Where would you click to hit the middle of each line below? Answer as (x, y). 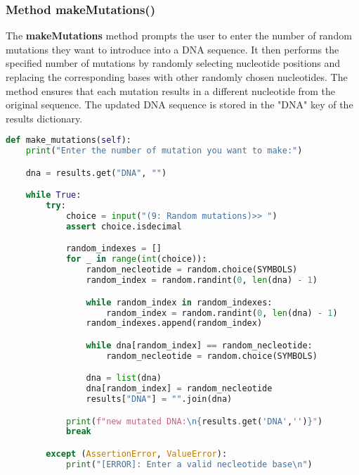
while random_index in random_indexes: (179, 302)
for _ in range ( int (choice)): (136, 259)
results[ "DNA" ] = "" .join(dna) (159, 399)
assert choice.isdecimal (124, 226)
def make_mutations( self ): (68, 140)
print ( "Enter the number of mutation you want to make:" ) (164, 151)
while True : (53, 195)
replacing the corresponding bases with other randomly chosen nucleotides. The (177, 77)
